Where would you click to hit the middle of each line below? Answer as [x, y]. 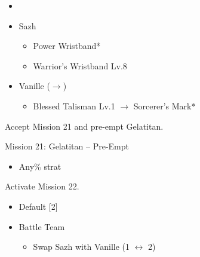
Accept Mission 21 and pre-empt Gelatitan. [84, 126]
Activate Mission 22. [42, 186]
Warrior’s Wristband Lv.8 [80, 65]
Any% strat [40, 166]
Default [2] [38, 206]
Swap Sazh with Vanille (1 [81, 247]
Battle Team [42, 226]
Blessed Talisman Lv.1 [74, 105]
